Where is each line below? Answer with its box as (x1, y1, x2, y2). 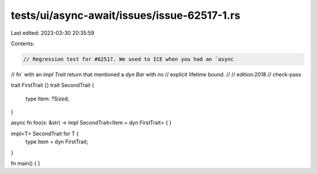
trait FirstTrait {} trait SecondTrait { (11, 82, 95, 89)
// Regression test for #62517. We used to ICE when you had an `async (23, 56, 234, 62)
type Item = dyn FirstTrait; (25, 138, 89, 145)
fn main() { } (11, 160, 41, 167)
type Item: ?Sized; (25, 95, 70, 102)
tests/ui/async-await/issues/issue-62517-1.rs (11, 9, 241, 22)
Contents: (11, 40, 35, 47)
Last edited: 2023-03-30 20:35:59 (11, 29, 95, 36)
